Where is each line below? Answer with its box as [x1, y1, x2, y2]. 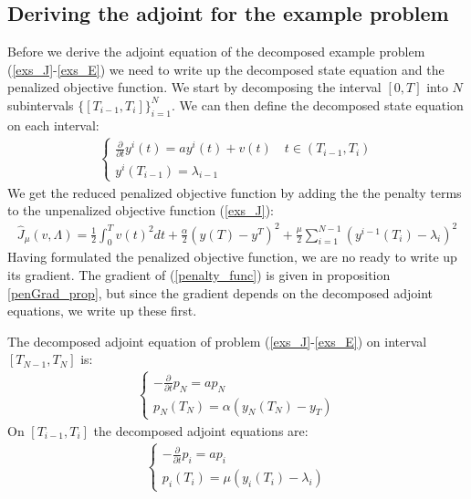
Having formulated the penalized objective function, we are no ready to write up [7, 247, 457, 266]
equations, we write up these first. [7, 301, 197, 320]
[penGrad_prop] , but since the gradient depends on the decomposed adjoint [7, 283, 434, 302]
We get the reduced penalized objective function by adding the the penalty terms [7, 182, 462, 202]
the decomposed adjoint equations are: [93, 421, 309, 440]
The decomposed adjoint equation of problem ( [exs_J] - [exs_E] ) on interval [7, 331, 427, 350]
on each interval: [7, 115, 99, 134]
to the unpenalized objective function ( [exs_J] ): [7, 201, 274, 220]
